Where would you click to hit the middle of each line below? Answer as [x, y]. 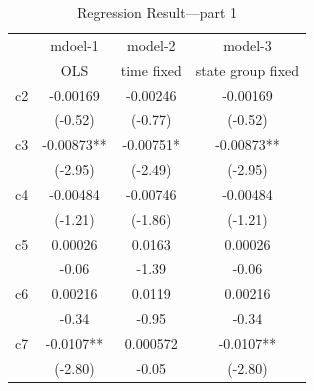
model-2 [151, 44]
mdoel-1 [74, 44]
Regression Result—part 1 [157, 12]
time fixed [151, 69]
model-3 [247, 44]
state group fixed [247, 69]
